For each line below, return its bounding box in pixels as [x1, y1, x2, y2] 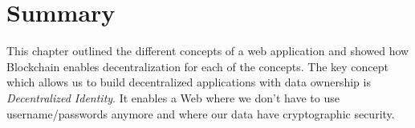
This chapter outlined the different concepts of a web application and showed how [6, 42, 409, 59]
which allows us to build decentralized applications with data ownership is [6, 74, 371, 90]
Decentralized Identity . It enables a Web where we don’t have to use [6, 89, 340, 106]
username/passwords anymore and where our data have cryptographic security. [6, 105, 395, 122]
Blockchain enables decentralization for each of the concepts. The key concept [6, 58, 389, 74]
